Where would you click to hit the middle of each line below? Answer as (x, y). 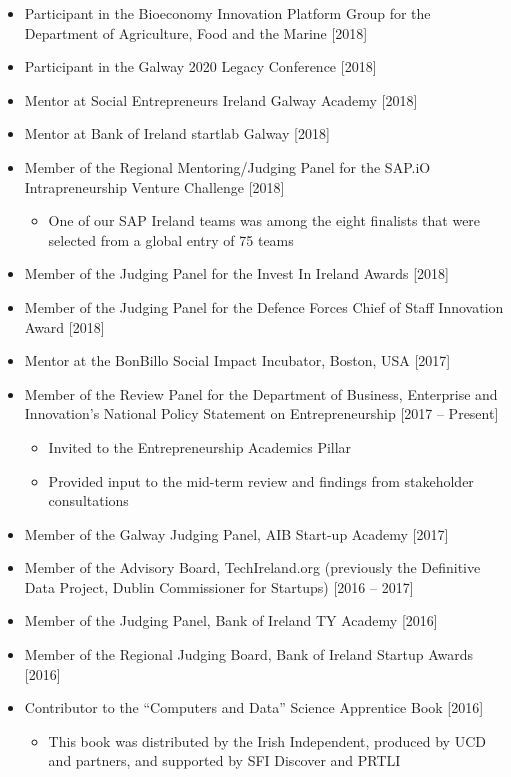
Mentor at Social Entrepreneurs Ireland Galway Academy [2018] (221, 99)
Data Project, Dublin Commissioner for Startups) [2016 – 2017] (219, 586)
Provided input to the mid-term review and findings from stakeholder (261, 480)
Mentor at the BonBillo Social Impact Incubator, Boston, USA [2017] (237, 360)
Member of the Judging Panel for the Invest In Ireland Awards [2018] (237, 273)
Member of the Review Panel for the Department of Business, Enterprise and (261, 393)
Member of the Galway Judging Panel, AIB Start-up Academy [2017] (236, 533)
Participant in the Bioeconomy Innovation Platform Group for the (227, 13)
